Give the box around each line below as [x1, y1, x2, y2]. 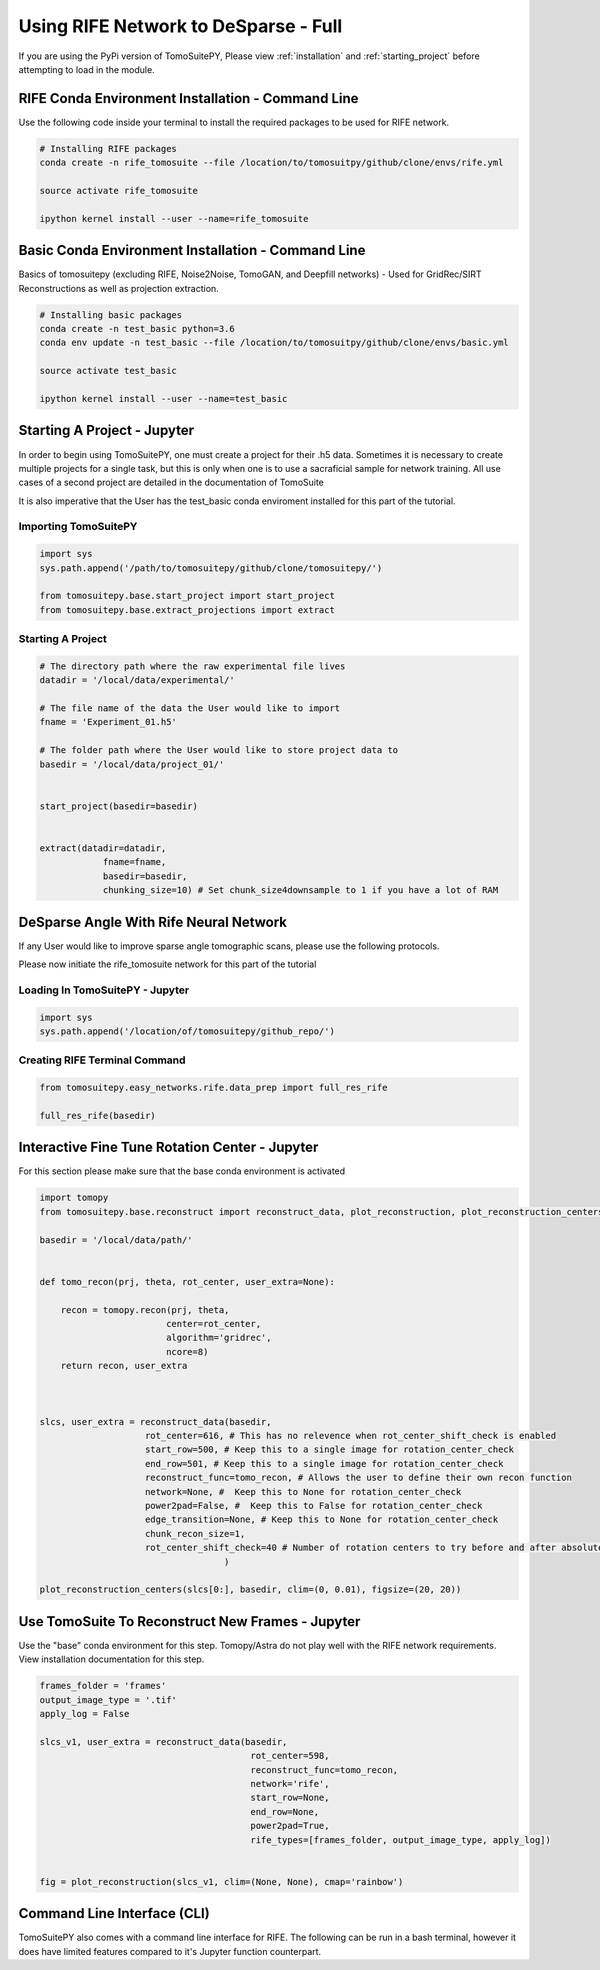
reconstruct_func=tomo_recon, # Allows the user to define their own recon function [145, 1472, 572, 1484]
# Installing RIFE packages [39, 143, 177, 154]
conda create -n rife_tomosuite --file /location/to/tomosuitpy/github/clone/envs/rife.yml [39, 157, 504, 169]
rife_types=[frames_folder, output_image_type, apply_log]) [250, 1834, 552, 1845]
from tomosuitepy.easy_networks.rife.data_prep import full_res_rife [39, 1082, 388, 1094]
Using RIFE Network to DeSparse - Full [18, 15, 343, 37]
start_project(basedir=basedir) [39, 800, 199, 812]
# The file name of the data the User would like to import [39, 703, 341, 714]
